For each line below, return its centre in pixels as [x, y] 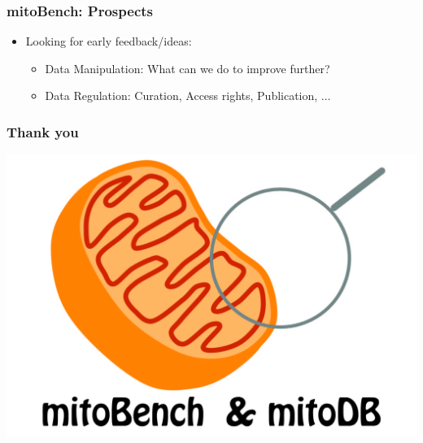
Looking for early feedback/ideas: [109, 41]
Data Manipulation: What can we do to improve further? [188, 68]
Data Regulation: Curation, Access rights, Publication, [181, 96]
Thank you [43, 131]
